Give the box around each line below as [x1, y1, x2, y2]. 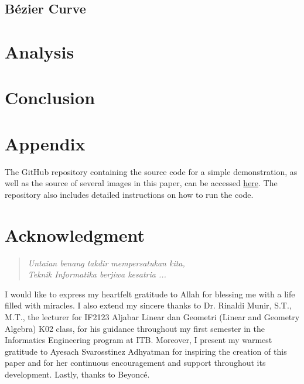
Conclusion [5, 85, 95, 109]
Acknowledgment [5, 222, 145, 246]
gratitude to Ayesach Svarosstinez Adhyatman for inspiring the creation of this [5, 345, 287, 357]
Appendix [5, 131, 86, 155]
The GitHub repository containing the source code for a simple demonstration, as [5, 165, 298, 177]
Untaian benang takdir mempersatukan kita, [28, 256, 185, 269]
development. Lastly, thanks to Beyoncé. [5, 368, 150, 380]
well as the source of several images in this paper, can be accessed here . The [5, 177, 278, 189]
